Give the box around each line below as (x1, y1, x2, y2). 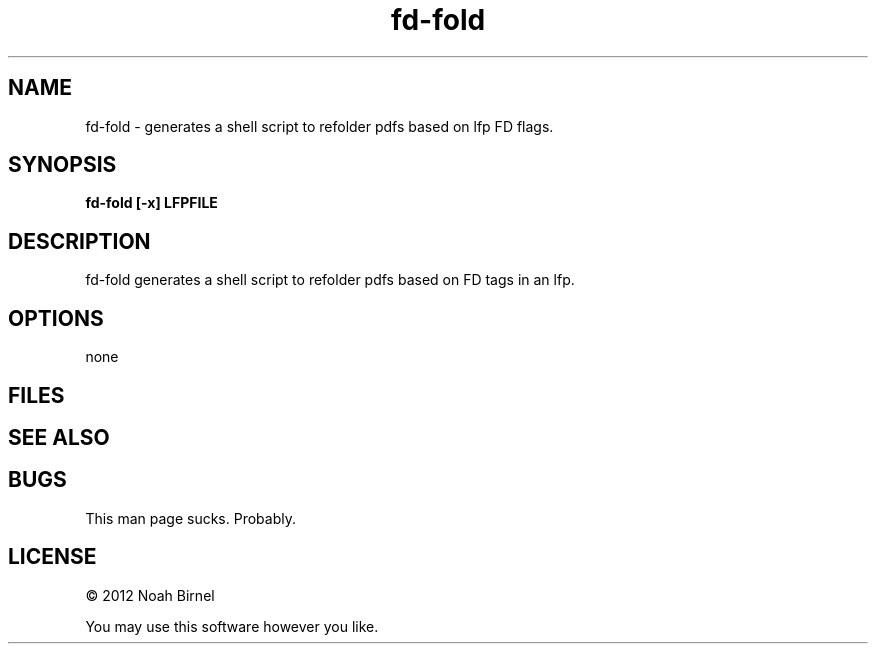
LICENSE (8, 544, 97, 570)
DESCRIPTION (8, 228, 151, 254)
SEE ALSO (8, 424, 110, 450)
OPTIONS (8, 305, 104, 331)
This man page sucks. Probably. (85, 509, 296, 527)
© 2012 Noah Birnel (85, 586, 215, 604)
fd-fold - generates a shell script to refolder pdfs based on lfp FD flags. (85, 117, 554, 135)
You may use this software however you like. (85, 617, 379, 635)
